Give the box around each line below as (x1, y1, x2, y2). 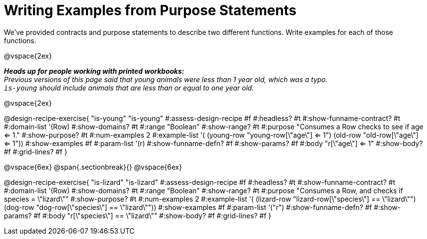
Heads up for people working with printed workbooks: (4, 66, 184, 75)
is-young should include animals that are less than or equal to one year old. (4, 83, 254, 92)
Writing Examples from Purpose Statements (4, 2, 297, 19)
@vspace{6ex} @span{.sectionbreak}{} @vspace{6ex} (4, 162, 182, 171)
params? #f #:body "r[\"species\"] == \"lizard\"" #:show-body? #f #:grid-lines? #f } (4, 211, 271, 220)
